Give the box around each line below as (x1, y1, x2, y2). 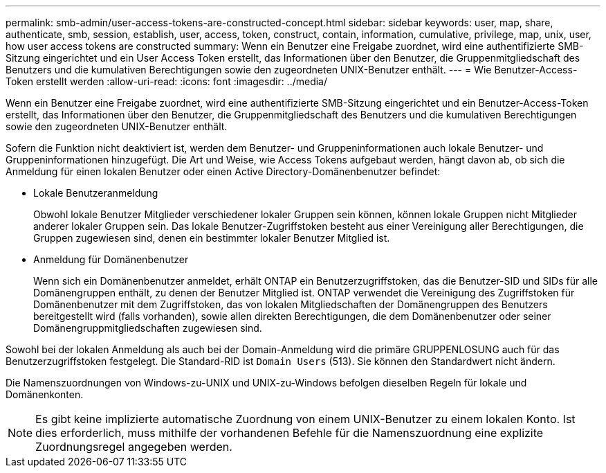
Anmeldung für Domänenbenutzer (33, 253, 189, 265)
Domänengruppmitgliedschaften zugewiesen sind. (33, 322, 262, 334)
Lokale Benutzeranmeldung (33, 187, 158, 199)
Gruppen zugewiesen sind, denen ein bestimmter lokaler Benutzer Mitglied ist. (33, 232, 390, 244)
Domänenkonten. (6, 389, 84, 400)
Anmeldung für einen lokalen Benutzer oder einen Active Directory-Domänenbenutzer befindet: (6, 166, 441, 177)
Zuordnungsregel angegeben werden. (35, 440, 232, 454)
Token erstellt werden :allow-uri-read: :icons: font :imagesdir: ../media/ (6, 75, 328, 87)
